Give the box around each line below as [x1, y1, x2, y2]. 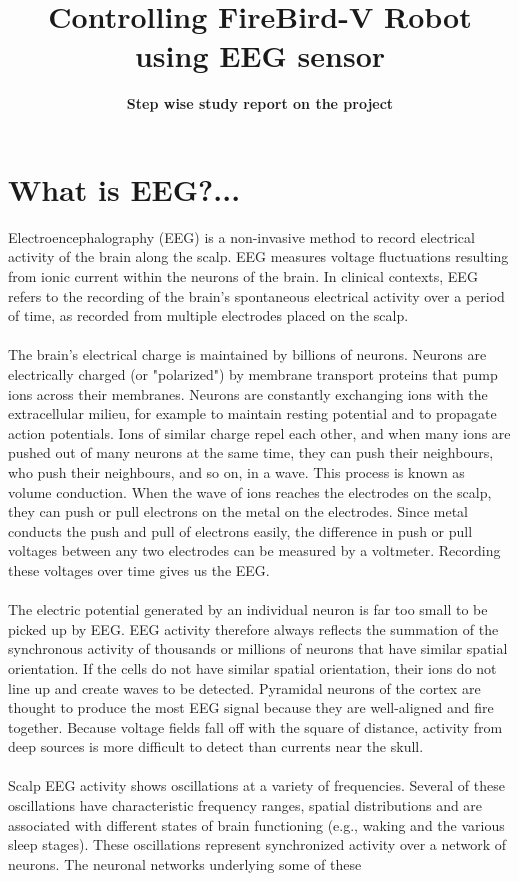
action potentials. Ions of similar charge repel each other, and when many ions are [8, 422, 511, 443]
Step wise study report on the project [126, 93, 394, 114]
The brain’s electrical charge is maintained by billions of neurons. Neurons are [8, 344, 487, 365]
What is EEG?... [8, 168, 241, 209]
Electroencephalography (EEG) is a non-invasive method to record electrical [8, 226, 475, 247]
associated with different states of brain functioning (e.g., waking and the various [8, 814, 505, 835]
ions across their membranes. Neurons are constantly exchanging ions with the [8, 383, 488, 404]
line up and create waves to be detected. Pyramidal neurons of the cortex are [8, 677, 481, 698]
